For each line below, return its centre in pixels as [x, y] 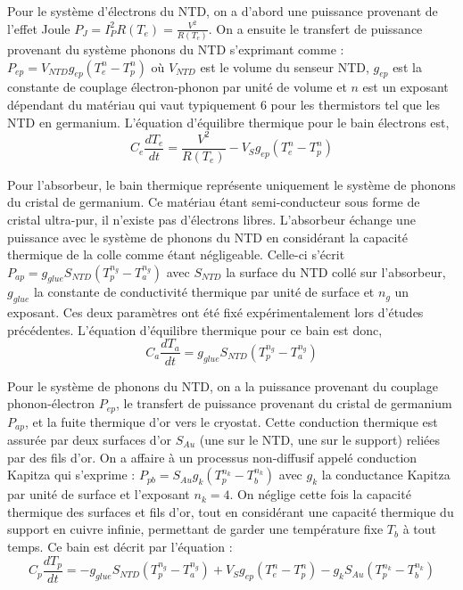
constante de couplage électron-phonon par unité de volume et [177, 87]
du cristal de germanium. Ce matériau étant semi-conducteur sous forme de [214, 202]
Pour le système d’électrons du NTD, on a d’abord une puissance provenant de [223, 11]
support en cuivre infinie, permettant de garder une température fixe [195, 529]
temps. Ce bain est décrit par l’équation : [120, 546]
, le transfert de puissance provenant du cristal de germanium [284, 403]
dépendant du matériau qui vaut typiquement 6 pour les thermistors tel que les [224, 104]
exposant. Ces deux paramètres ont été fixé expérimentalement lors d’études [215, 312]
